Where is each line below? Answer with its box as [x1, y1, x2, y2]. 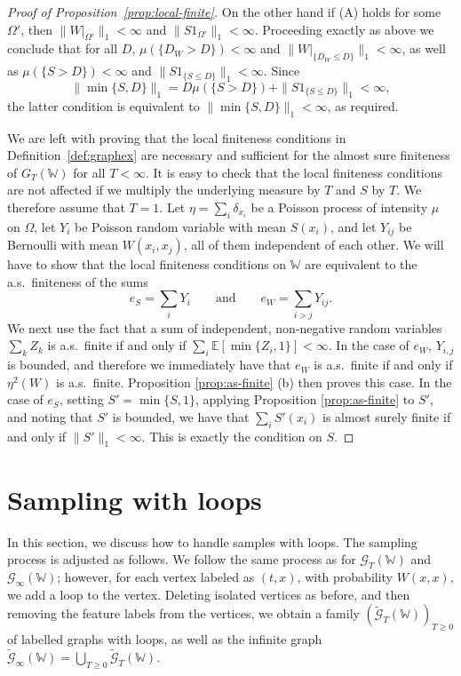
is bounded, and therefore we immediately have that [7, 355, 291, 374]
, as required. [327, 96, 399, 115]
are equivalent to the [305, 255, 417, 274]
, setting [59, 390, 104, 409]
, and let [330, 217, 377, 235]
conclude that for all [7, 39, 118, 58]
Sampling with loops [7, 481, 262, 517]
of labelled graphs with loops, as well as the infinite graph [7, 630, 322, 648]
